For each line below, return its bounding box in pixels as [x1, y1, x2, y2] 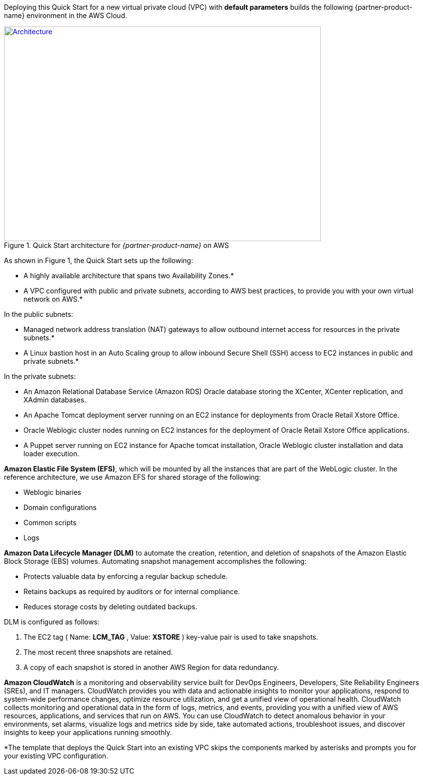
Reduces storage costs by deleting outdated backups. [23, 602, 198, 611]
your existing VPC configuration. [4, 752, 109, 760]
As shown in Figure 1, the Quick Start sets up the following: [4, 256, 193, 265]
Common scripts [23, 518, 77, 527]
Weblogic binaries [23, 488, 81, 496]
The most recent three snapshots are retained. [23, 648, 173, 656]
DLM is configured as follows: [4, 618, 100, 626]
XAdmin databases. [23, 396, 87, 404]
